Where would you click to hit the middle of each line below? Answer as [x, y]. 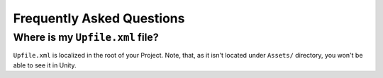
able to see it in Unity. [45, 65]
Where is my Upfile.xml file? [86, 37]
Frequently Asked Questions [99, 18]
